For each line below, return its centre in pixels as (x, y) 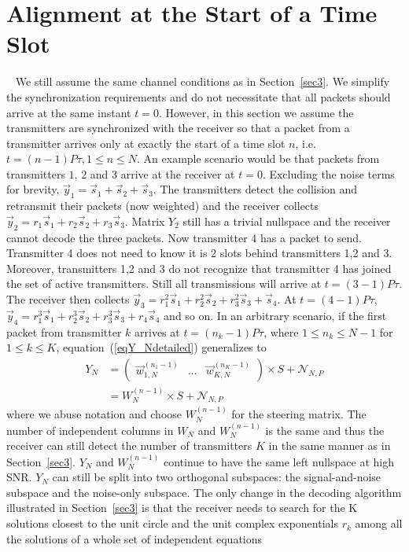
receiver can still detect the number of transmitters (129, 445)
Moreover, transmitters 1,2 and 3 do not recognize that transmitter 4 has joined (199, 268)
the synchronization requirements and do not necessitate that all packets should (199, 96)
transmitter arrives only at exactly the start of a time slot (146, 143)
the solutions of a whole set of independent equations (134, 538)
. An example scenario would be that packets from (258, 158)
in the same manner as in (330, 445)
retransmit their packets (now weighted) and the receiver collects (163, 206)
